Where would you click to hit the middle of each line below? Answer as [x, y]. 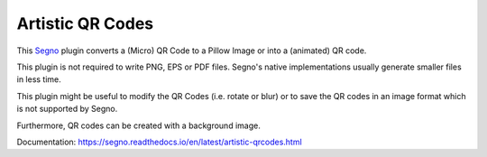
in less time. [39, 79]
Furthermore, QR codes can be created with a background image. [138, 125]
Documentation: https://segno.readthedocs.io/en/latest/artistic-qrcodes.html [159, 142]
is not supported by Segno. [67, 109]
